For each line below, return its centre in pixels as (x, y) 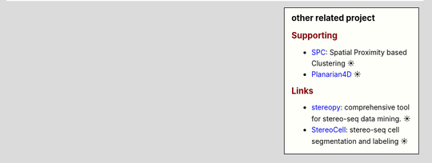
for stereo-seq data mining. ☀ (361, 118)
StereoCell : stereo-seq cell (356, 130)
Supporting (314, 36)
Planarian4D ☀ (336, 74)
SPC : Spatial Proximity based (359, 52)
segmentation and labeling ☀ (360, 141)
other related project (333, 18)
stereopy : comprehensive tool (360, 107)
